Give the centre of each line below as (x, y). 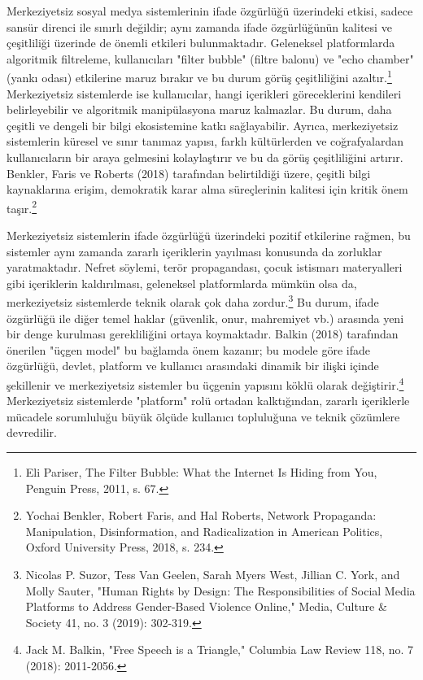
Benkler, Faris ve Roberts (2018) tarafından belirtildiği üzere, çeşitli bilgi (189, 173)
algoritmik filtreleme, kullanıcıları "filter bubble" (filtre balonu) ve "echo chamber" (210, 58)
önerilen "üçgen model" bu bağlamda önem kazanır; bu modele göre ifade (188, 349)
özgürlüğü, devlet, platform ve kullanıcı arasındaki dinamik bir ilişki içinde (193, 366)
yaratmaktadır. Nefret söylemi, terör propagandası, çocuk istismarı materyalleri (205, 267)
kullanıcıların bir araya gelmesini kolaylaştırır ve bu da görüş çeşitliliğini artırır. (205, 157)
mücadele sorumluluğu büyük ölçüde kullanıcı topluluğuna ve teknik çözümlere (203, 416)
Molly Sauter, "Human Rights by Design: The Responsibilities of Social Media (220, 590)
